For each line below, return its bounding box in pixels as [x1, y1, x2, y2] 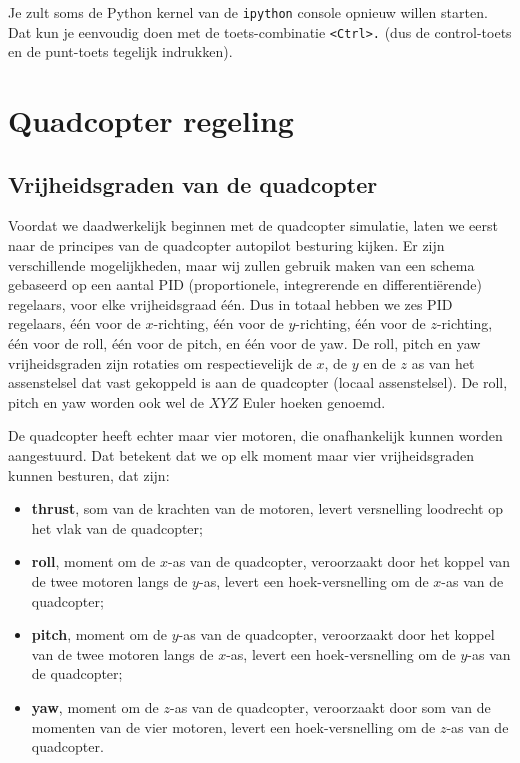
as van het [411, 352, 475, 373]
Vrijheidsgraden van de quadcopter [8, 168, 378, 199]
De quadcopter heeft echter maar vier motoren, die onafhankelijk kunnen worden [8, 425, 503, 446]
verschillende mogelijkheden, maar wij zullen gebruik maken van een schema [8, 254, 475, 275]
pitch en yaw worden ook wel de [8, 391, 205, 412]
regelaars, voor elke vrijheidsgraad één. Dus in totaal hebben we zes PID [8, 293, 453, 314]
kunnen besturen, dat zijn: [8, 464, 170, 485]
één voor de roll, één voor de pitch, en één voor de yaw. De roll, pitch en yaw [8, 333, 481, 354]
